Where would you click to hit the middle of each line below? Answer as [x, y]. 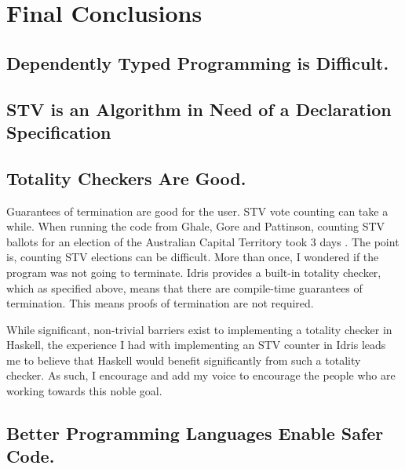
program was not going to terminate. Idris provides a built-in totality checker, [194, 272]
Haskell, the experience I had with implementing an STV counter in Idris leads [196, 345]
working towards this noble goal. [84, 391]
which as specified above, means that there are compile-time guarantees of [184, 287]
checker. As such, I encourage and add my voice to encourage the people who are [201, 375]
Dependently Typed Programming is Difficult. [198, 62]
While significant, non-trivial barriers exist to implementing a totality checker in [199, 329]
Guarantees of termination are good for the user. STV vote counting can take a [197, 211]
